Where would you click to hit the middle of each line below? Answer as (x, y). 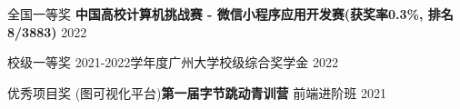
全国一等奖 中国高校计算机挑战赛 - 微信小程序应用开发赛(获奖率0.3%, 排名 (230, 14)
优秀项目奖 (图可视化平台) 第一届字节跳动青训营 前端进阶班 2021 (197, 92)
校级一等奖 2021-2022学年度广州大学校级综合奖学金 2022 (173, 62)
